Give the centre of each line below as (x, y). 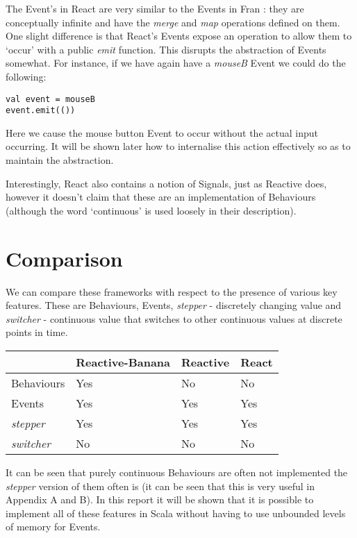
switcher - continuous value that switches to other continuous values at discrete (174, 318)
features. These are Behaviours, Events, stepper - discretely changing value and (174, 305)
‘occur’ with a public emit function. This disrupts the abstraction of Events (166, 49)
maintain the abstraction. (60, 160)
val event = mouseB (50, 99)
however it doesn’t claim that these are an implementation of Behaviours (161, 197)
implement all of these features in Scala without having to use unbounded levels (176, 513)
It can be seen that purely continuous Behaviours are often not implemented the (177, 472)
